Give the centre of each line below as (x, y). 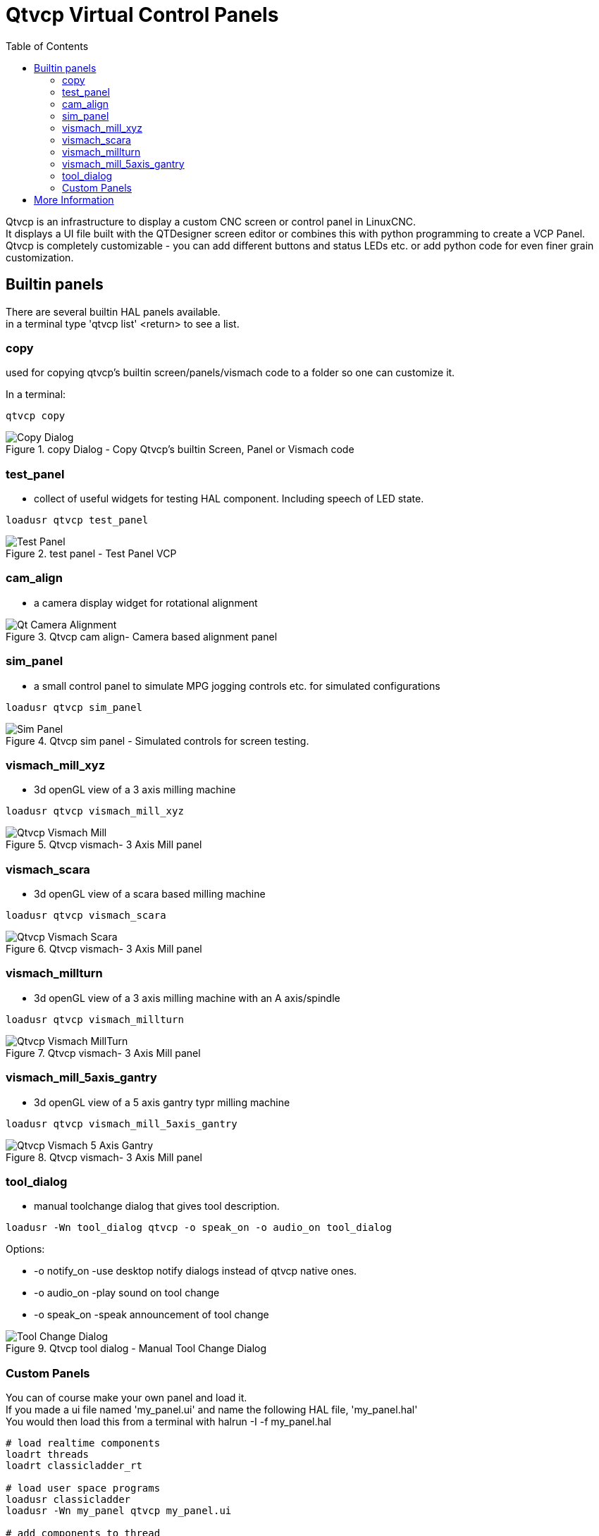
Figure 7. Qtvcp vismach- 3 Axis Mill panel (103, 1053)
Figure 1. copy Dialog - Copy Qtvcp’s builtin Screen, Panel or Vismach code (180, 450)
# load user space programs (83, 1488)
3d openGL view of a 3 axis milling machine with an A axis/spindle (187, 998)
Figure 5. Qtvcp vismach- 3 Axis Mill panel (104, 845)
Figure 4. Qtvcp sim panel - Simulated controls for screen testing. (158, 741)
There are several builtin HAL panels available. (113, 311)
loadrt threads (48, 1455)
